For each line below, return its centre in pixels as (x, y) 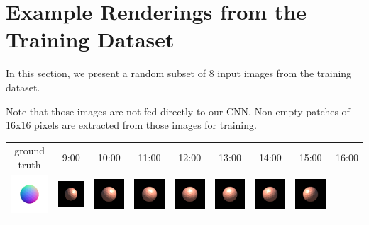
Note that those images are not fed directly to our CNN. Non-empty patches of (178, 111)
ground (30, 150)
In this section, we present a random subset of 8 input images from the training (179, 73)
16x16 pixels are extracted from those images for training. (131, 125)
